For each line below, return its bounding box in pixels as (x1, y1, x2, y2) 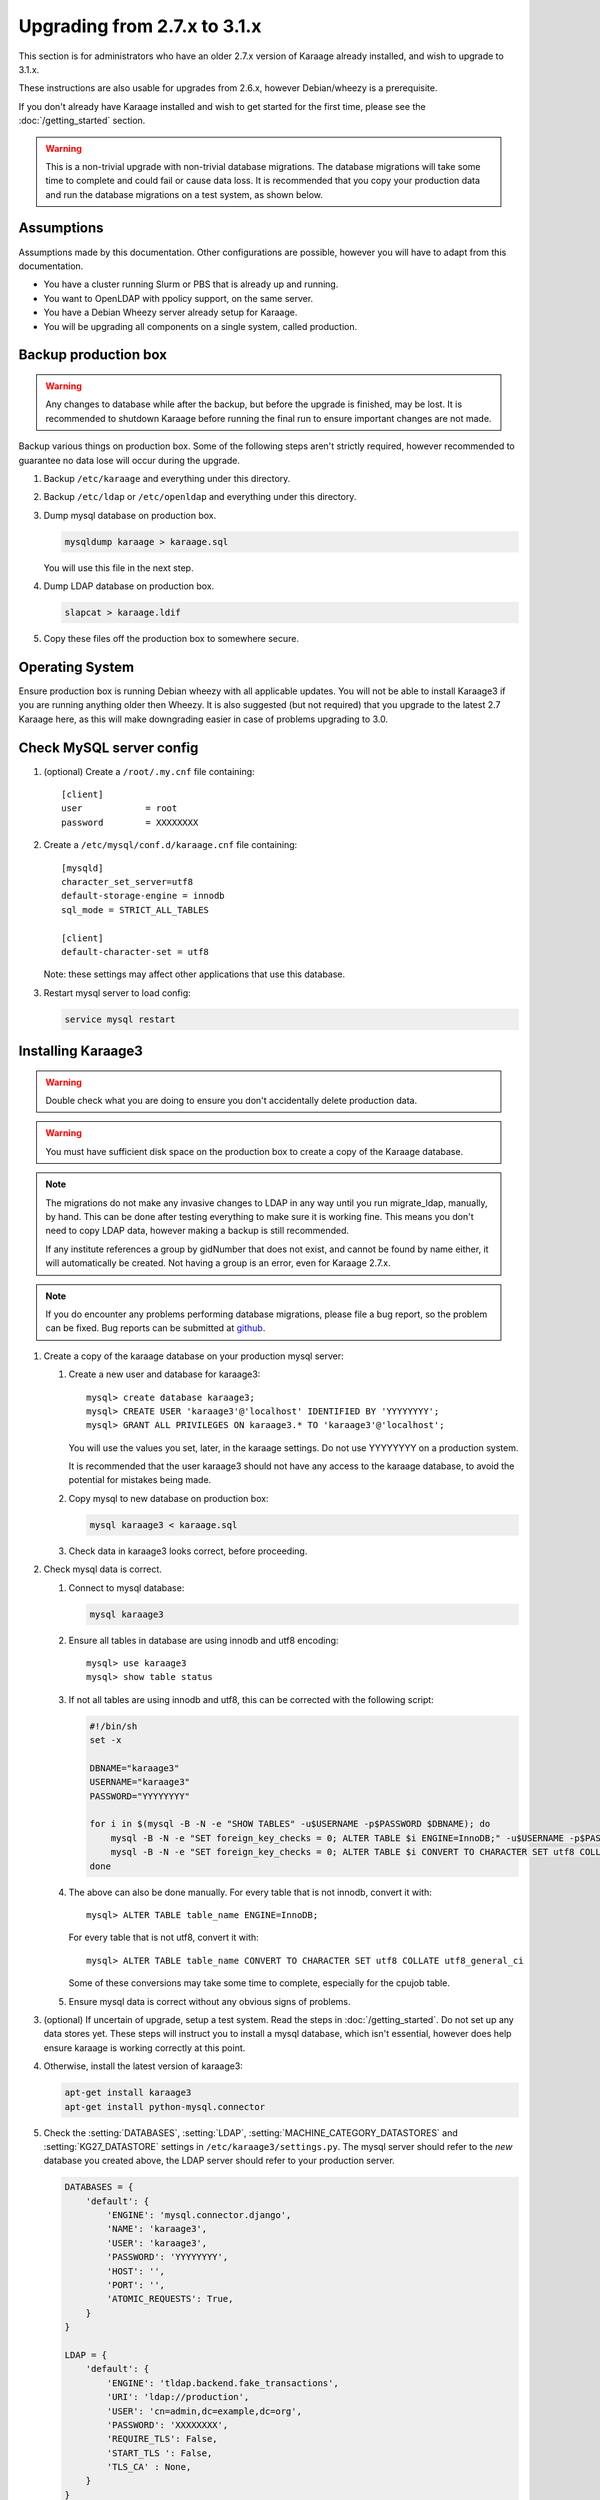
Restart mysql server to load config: (43, 986, 192, 999)
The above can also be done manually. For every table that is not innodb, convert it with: (68, 1886, 432, 1898)
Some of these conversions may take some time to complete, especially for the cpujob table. (68, 1977, 450, 1989)
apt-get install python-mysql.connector (64, 2101, 265, 2112)
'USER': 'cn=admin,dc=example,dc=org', (106, 2405, 302, 2417)
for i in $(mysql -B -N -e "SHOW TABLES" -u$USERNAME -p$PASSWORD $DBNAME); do (89, 1818, 491, 1830)
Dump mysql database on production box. (43, 509, 217, 521)
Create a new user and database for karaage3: (68, 1368, 261, 1380)
